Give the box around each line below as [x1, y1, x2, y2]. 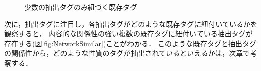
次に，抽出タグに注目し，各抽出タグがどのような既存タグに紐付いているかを [4, 18, 257, 29]
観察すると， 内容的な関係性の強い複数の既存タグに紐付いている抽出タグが [4, 28, 253, 39]
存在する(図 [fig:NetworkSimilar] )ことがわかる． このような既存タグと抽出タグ [4, 38, 256, 48]
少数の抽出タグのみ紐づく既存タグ [24, 2, 137, 12]
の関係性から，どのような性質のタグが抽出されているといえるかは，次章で [4, 48, 250, 58]
